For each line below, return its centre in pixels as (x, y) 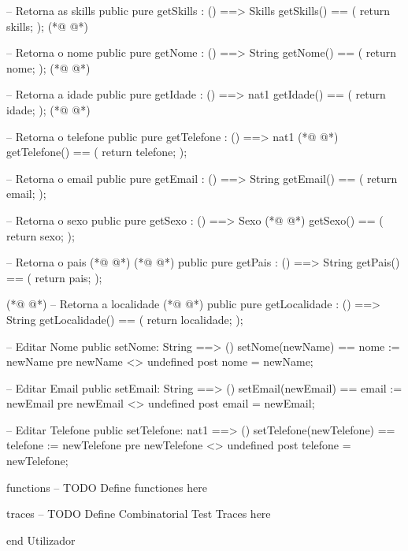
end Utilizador (41, 540)
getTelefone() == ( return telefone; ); (97, 152)
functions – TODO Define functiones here (107, 487)
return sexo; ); (41, 235)
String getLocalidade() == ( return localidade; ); (125, 319)
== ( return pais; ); (54, 277)
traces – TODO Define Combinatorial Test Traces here (139, 514)
